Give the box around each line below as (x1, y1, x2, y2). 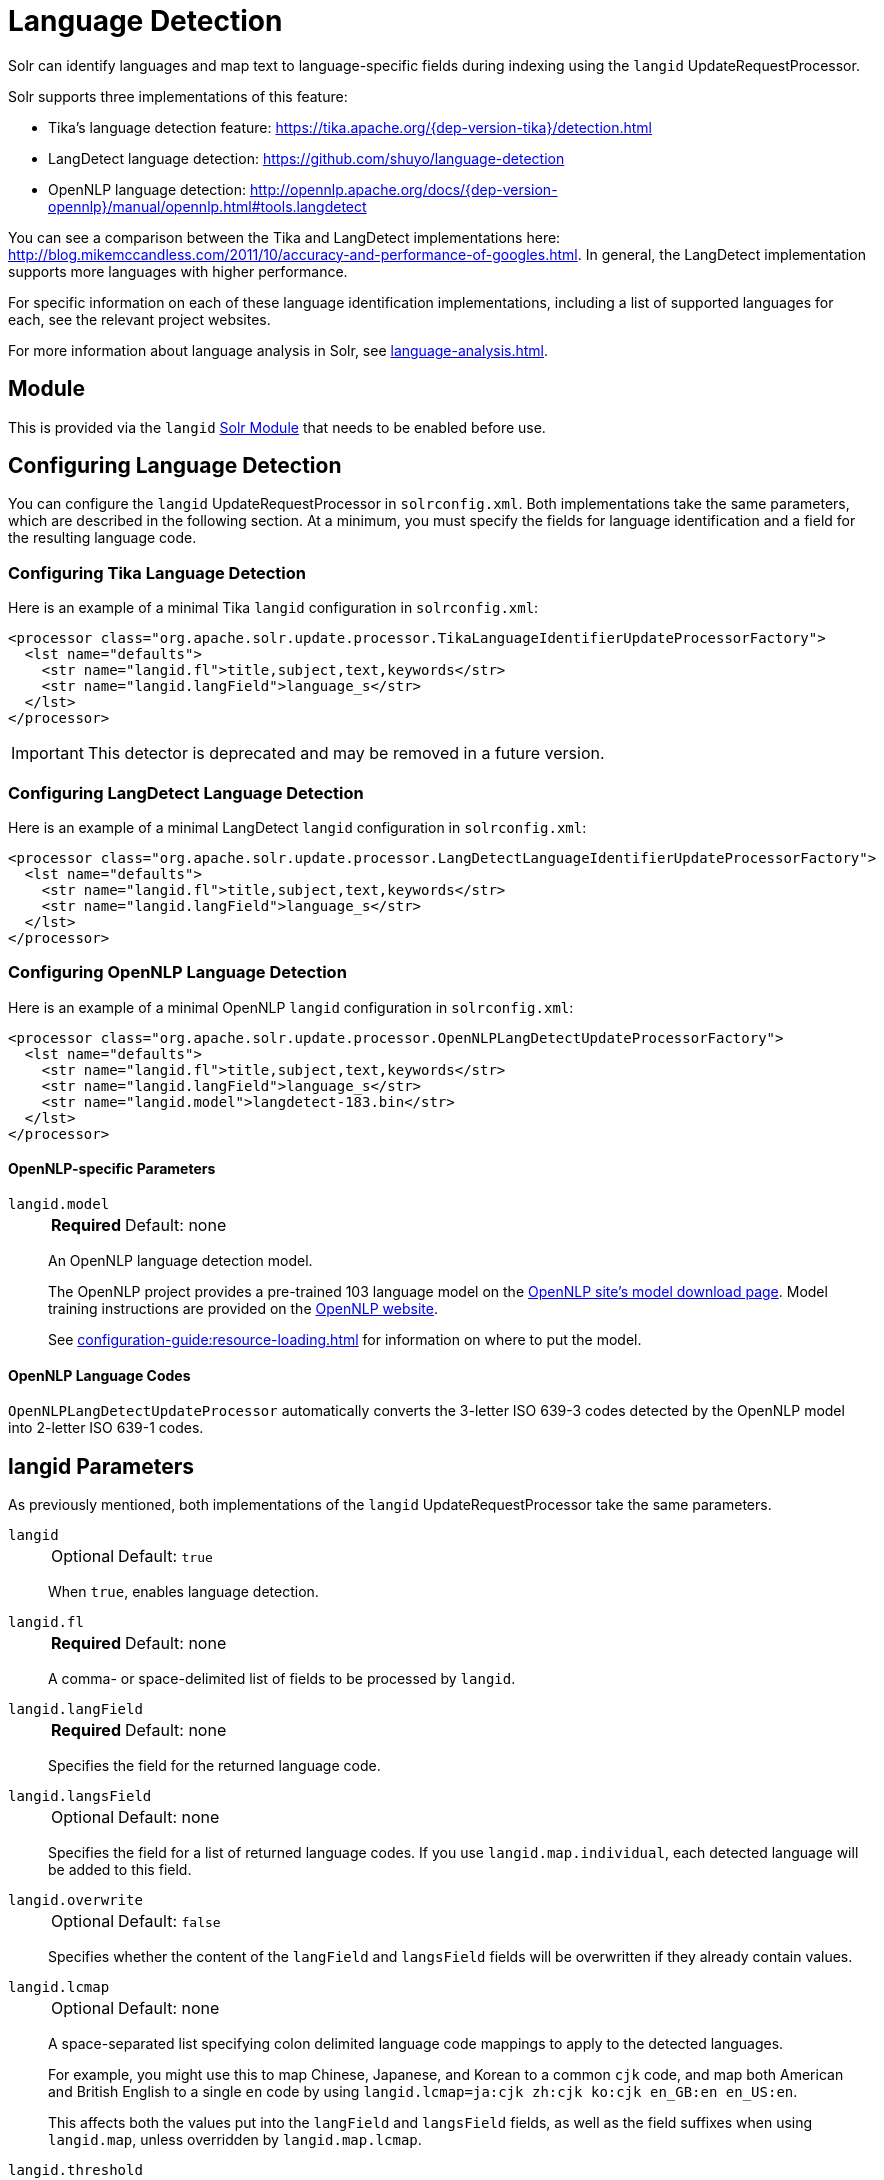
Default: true (118, 1545, 213, 1566)
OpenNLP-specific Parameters (8, 1160, 216, 1178)
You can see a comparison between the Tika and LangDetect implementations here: (8, 228, 561, 246)
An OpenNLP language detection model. (48, 1251, 313, 1269)
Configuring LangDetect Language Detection (8, 782, 364, 803)
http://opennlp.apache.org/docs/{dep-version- (249, 180, 558, 198)
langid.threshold (8, 2161, 143, 2178)
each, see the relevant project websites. (8, 310, 271, 328)
